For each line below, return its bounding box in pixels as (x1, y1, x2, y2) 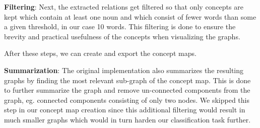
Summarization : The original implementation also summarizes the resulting (4, 65, 244, 75)
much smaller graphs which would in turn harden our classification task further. (4, 114, 251, 124)
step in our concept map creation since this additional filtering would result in (4, 104, 245, 115)
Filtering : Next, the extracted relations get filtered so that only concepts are (4, 2, 243, 12)
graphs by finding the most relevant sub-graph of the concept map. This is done (4, 75, 251, 85)
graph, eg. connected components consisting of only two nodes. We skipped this (4, 94, 250, 105)
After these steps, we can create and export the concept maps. (4, 48, 197, 58)
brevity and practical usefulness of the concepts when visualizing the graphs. (4, 31, 240, 41)
